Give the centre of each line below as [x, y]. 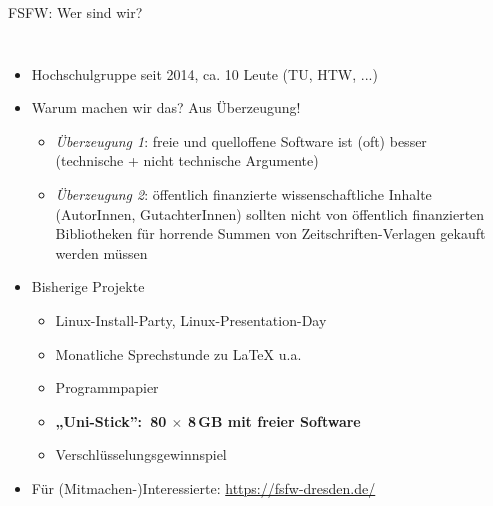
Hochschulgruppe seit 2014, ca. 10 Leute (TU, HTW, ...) [204, 73]
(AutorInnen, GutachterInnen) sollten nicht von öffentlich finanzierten [270, 213]
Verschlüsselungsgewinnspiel [141, 454]
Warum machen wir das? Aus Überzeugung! [166, 107]
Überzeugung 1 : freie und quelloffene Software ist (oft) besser [241, 140]
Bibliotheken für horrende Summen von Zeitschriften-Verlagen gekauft [270, 233]
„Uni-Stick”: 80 [111, 420]
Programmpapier [107, 387]
